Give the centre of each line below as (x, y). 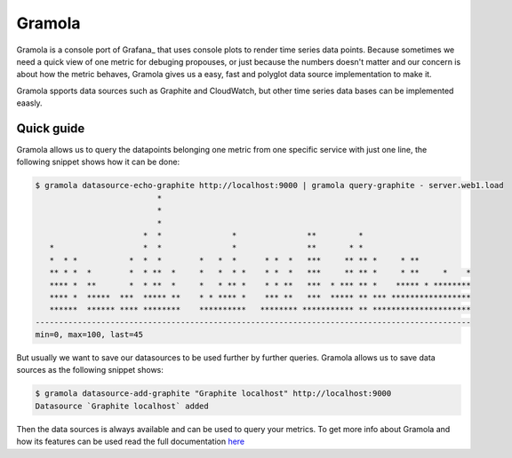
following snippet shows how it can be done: (98, 162)
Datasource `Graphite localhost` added (122, 406)
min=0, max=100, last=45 (89, 335)
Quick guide (51, 128)
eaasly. (30, 103)
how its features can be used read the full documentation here (131, 442)
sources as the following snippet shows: (90, 370)
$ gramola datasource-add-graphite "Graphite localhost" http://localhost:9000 (213, 394)
